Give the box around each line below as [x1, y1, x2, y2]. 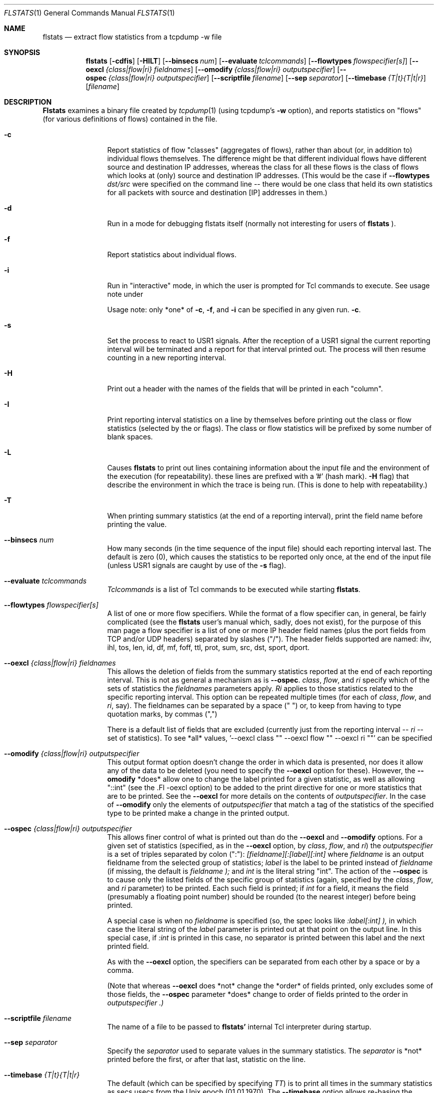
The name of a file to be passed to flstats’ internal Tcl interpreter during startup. [107, 1022, 371, 1031]
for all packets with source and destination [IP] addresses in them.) [107, 188, 327, 197]
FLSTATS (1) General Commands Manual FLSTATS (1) [4, 9, 175, 17]
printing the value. [107, 520, 167, 528]
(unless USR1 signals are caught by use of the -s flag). [107, 561, 286, 570]
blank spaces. [107, 432, 153, 441]
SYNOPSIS [4, 48, 40, 57]
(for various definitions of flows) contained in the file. [42, 115, 217, 123]
